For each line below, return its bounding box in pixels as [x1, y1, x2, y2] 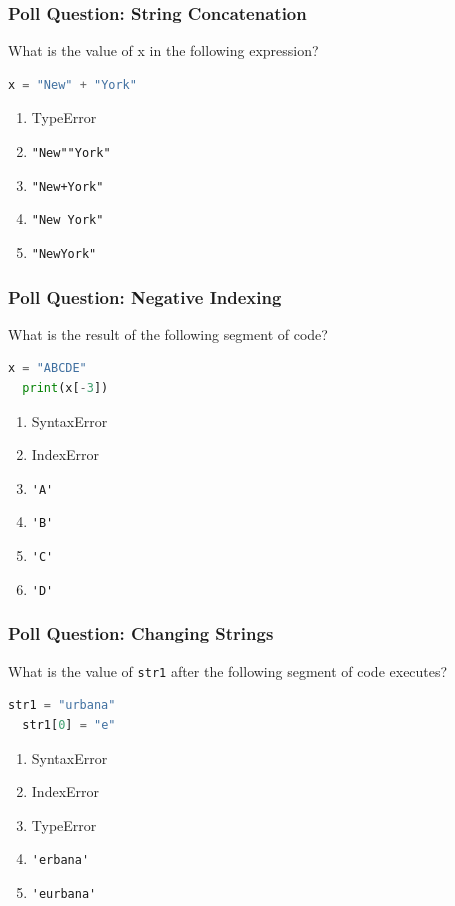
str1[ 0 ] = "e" [22, 717, 116, 732]
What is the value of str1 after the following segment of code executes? [8, 660, 448, 681]
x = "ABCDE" [8, 361, 87, 376]
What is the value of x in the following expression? [8, 40, 319, 61]
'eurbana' [31, 886, 97, 901]
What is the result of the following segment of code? [8, 323, 328, 344]
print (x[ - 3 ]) [22, 381, 109, 396]
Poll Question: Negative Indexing [8, 284, 282, 309]
